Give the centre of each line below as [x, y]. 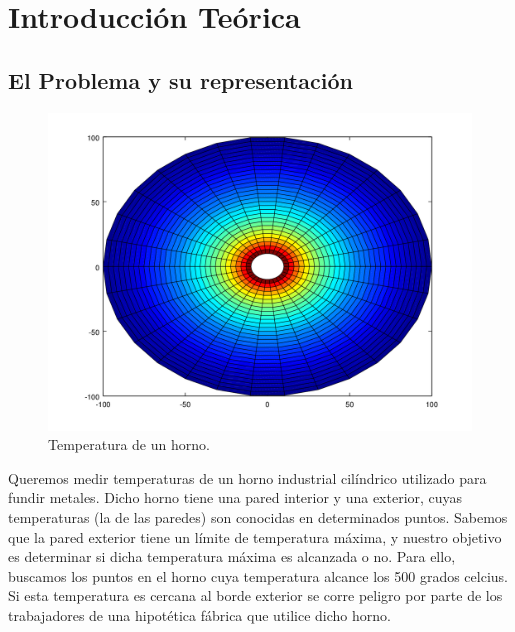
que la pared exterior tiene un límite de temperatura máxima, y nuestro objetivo [255, 536]
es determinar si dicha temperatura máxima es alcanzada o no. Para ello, [232, 556]
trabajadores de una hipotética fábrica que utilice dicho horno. [199, 614]
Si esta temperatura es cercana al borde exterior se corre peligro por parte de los [255, 595]
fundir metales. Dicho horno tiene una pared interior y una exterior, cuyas [235, 497]
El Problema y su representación [180, 79]
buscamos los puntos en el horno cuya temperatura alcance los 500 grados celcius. [258, 575]
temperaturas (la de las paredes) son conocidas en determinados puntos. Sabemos [258, 516]
